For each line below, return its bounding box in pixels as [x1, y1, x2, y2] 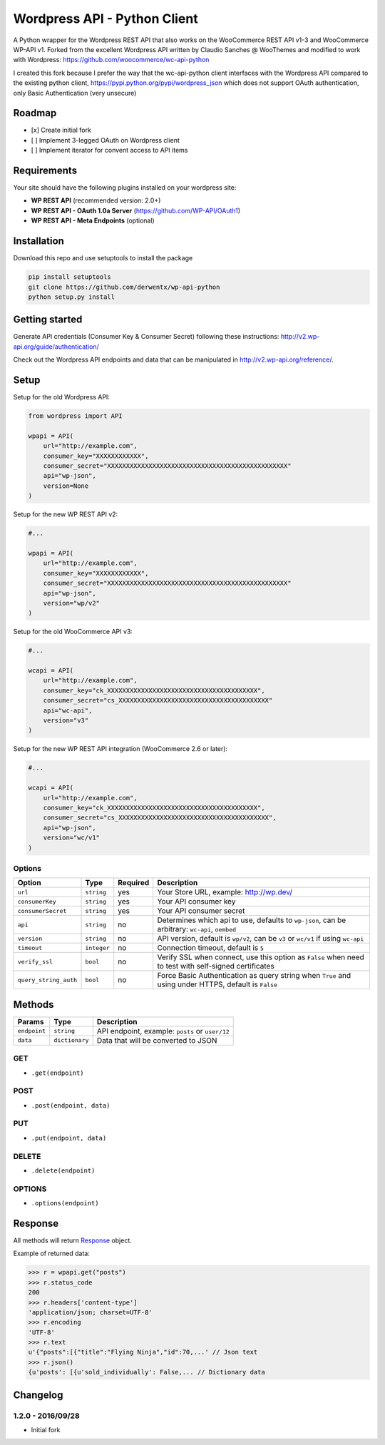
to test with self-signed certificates [157, 961, 274, 971]
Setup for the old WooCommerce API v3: [13, 628, 133, 636]
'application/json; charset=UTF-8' [28, 1308, 153, 1316]
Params [17, 1016, 44, 1026]
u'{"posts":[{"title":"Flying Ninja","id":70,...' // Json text [28, 1348, 258, 1357]
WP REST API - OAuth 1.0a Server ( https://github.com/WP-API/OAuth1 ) [31, 206, 241, 215]
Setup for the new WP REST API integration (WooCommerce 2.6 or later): [13, 745, 228, 753]
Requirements [13, 165, 78, 176]
